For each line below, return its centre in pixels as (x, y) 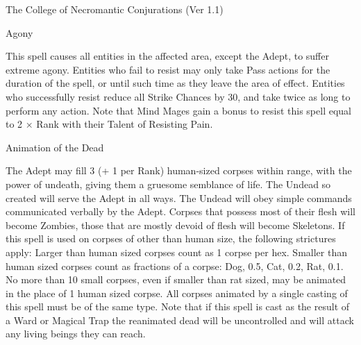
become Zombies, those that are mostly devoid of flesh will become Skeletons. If (175, 225)
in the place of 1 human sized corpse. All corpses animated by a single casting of (177, 293)
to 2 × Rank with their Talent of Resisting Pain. (109, 124)
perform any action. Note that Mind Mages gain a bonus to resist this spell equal (178, 110)
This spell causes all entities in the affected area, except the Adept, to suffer (167, 56)
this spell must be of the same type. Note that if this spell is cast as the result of (178, 306)
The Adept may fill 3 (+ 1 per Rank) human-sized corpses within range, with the (179, 170)
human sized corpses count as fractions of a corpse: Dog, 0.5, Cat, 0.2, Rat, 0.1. (175, 266)
